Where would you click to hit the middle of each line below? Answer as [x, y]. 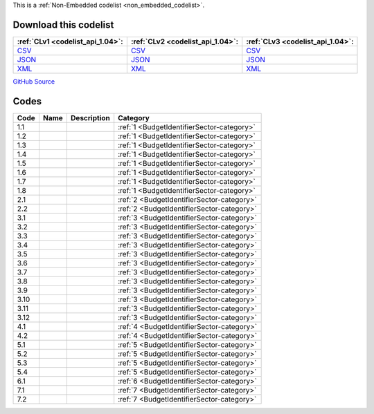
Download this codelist [63, 25]
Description [90, 117]
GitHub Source [34, 81]
